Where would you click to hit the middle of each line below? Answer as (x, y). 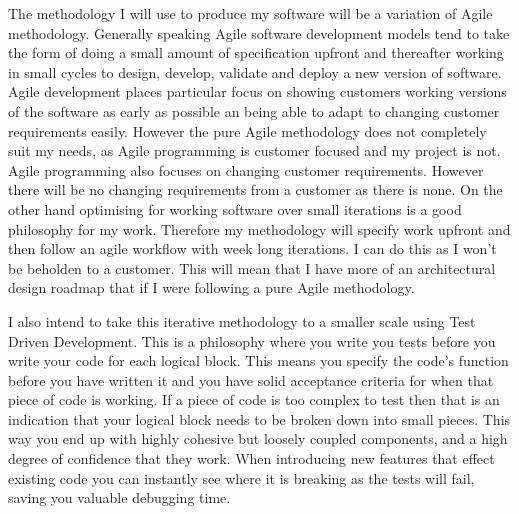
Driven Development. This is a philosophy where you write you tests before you (252, 340)
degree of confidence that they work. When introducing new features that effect (251, 458)
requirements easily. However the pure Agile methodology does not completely (247, 130)
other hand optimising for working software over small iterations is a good (235, 208)
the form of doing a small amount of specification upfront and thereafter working (256, 52)
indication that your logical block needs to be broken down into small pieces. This (259, 418)
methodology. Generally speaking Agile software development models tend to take (259, 32)
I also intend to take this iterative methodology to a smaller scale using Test (242, 320)
